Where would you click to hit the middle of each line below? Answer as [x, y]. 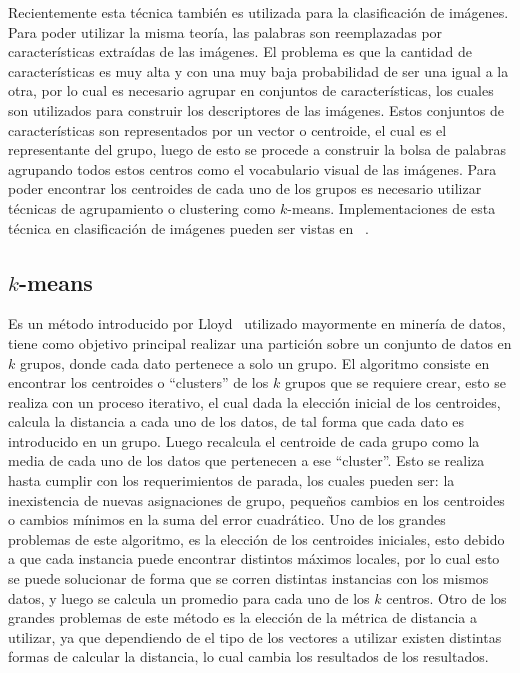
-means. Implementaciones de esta [391, 207]
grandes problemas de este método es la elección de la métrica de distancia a [243, 617]
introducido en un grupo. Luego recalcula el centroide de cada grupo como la [244, 440]
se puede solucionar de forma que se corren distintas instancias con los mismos [248, 578]
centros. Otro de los [446, 597]
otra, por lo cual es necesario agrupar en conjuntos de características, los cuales [251, 90]
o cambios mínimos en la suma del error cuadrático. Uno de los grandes [227, 519]
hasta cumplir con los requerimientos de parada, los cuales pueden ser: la [231, 480]
